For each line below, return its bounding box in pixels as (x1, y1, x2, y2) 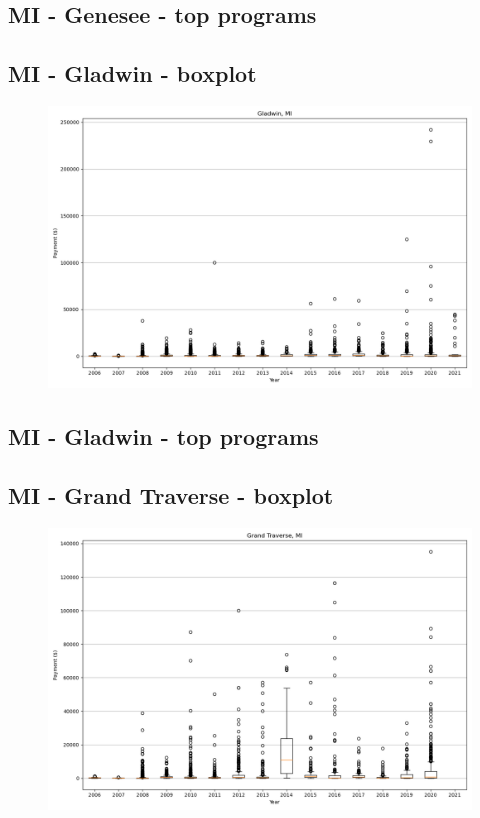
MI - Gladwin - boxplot (8, 58, 257, 89)
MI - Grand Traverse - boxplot (8, 480, 334, 511)
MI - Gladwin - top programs (8, 421, 319, 452)
